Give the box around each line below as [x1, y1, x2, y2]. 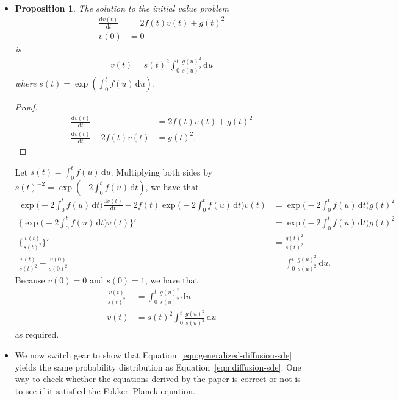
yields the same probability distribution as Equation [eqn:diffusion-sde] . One [15, 360, 301, 373]
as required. [15, 328, 59, 341]
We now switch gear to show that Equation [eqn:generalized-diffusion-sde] [15, 348, 292, 361]
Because [15, 274, 45, 286]
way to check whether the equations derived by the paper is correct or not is [15, 372, 301, 385]
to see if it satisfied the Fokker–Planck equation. [15, 384, 195, 397]
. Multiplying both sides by [110, 165, 213, 178]
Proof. [15, 101, 38, 113]
